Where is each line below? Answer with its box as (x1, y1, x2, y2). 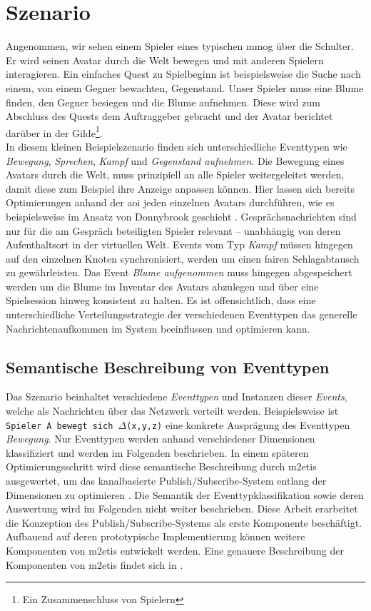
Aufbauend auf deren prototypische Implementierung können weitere (6, 529, 305, 544)
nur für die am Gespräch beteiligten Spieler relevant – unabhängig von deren (6, 223, 341, 238)
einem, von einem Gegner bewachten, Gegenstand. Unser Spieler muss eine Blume (6, 80, 364, 95)
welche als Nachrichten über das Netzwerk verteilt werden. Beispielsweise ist (6, 403, 339, 418)
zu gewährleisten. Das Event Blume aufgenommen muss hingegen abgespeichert (6, 265, 352, 280)
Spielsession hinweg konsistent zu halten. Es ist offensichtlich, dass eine (6, 293, 316, 308)
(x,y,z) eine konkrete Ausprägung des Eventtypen (126, 417, 350, 432)
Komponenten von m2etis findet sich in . (6, 557, 183, 572)
